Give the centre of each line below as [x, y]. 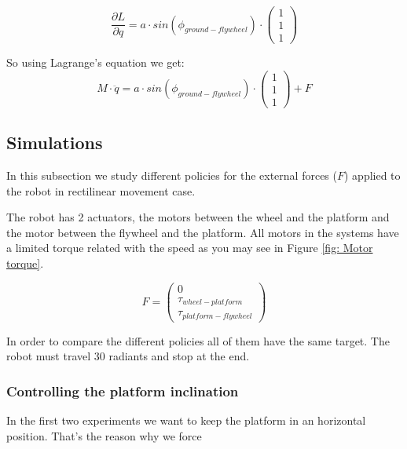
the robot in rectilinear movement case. [101, 190]
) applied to [372, 175]
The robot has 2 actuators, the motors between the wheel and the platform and [198, 217]
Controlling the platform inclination [123, 391]
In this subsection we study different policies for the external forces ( [172, 175]
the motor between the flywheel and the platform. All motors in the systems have [203, 232]
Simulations [55, 142]
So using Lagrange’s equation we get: [95, 62]
